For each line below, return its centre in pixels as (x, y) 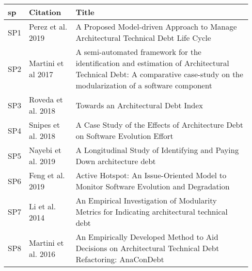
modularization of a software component (144, 85)
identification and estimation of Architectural (152, 63)
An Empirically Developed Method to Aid (147, 237)
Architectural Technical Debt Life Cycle (143, 38)
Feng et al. (47, 175)
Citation (45, 12)
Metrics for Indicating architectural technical (152, 212)
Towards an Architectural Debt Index (139, 105)
